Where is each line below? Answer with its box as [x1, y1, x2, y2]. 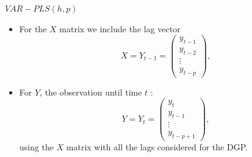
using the [19, 140, 54, 153]
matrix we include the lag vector [59, 22, 181, 35]
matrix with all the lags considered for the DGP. [66, 140, 248, 153]
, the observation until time [40, 85, 142, 98]
